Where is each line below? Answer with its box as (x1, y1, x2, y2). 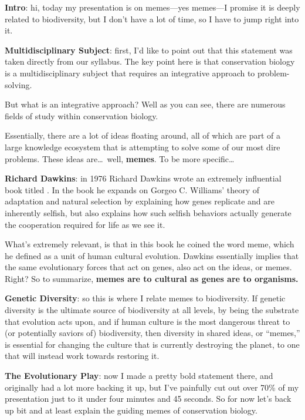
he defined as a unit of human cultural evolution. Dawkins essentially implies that (5, 249, 299, 261)
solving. (5, 78, 32, 90)
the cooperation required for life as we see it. (5, 218, 165, 230)
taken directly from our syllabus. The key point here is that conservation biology (5, 55, 295, 68)
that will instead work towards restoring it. (5, 350, 160, 362)
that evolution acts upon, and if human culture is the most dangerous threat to (5, 315, 290, 327)
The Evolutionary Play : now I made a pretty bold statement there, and (5, 369, 273, 382)
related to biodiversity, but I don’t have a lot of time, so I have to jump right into (5, 12, 299, 25)
